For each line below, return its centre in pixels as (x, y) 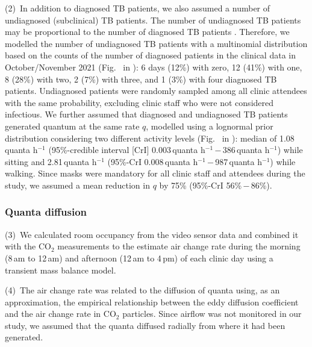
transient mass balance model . (61, 270)
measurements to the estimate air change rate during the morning (179, 246)
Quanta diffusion (46, 212)
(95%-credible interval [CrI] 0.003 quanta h (127, 150)
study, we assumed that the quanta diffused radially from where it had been (145, 325)
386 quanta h (246, 150)
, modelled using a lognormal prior (210, 126)
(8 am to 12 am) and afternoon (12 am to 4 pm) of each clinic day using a (139, 258)
